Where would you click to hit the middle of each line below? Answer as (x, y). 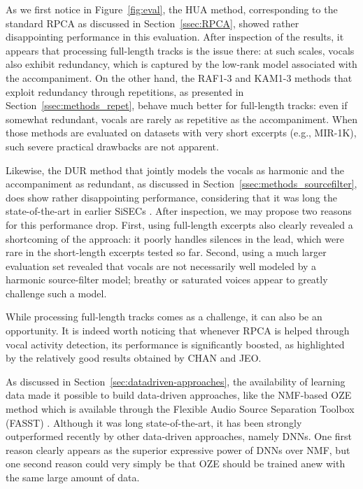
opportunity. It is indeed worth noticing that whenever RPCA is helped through (178, 331)
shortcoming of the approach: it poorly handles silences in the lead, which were (175, 238)
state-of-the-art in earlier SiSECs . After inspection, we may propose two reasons (179, 211)
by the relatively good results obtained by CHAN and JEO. (134, 358)
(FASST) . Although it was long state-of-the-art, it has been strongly (154, 422)
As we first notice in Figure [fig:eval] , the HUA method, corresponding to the (172, 9)
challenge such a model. (56, 293)
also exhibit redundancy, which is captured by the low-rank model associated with (181, 64)
